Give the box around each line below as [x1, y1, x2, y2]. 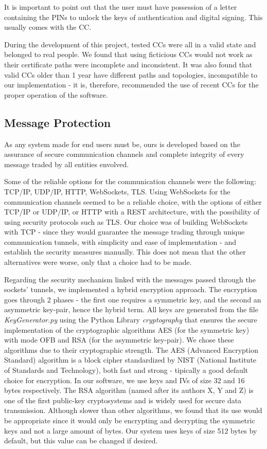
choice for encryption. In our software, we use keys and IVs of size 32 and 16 [4, 374, 245, 385]
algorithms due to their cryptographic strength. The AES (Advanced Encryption [4, 344, 258, 355]
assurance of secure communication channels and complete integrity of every [4, 149, 244, 159]
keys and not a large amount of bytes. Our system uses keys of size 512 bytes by [4, 425, 257, 436]
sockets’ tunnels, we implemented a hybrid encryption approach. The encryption [4, 284, 257, 295]
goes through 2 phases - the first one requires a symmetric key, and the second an [4, 294, 261, 304]
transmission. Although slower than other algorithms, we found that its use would [4, 405, 262, 416]
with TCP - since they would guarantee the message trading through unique [4, 226, 245, 237]
